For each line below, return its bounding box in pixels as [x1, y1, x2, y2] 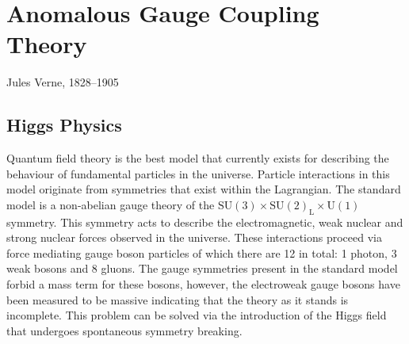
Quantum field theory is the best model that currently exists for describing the [6, 150, 389, 166]
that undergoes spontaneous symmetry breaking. [6, 322, 243, 338]
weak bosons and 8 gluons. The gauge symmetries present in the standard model [6, 260, 398, 277]
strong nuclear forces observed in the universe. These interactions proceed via [6, 229, 382, 246]
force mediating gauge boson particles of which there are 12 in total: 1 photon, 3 [6, 244, 397, 261]
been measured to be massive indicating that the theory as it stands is [6, 291, 349, 308]
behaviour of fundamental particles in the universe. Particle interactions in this [6, 165, 390, 182]
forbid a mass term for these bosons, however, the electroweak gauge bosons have [6, 276, 400, 292]
